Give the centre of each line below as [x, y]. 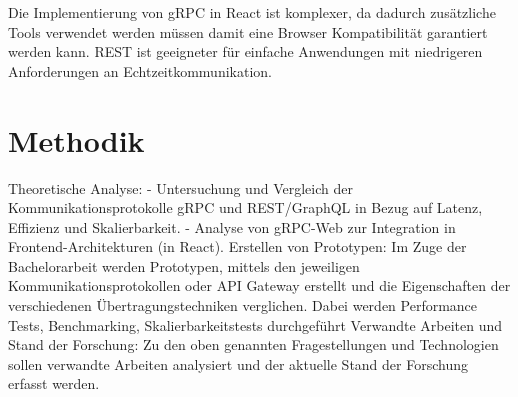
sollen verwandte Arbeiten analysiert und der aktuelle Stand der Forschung [238, 363]
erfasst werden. [54, 383]
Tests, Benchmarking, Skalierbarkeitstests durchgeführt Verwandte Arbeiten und [255, 324]
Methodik [76, 139]
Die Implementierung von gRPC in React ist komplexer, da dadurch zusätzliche [252, 12]
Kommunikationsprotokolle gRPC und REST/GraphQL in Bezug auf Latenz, [245, 207]
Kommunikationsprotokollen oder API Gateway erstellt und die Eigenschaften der [259, 285]
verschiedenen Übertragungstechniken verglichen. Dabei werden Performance [243, 305]
